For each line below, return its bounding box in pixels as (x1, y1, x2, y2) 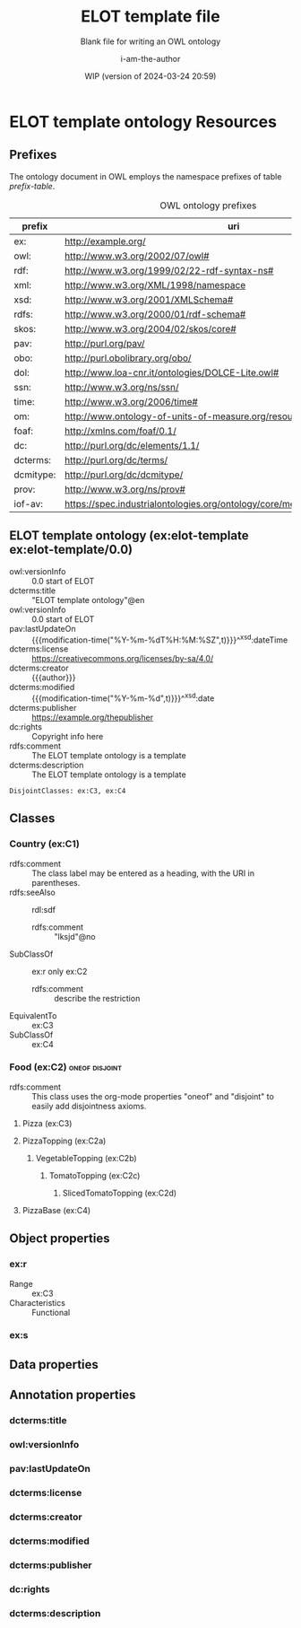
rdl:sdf (31, 904, 56, 915)
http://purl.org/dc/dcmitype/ (64, 468, 184, 481)
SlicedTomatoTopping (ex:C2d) (62, 1187, 177, 1198)
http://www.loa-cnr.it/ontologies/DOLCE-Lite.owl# (64, 366, 279, 379)
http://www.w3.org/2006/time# (64, 395, 199, 407)
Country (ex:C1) (9, 837, 81, 850)
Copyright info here (31, 731, 104, 741)
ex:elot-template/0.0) (9, 542, 133, 557)
